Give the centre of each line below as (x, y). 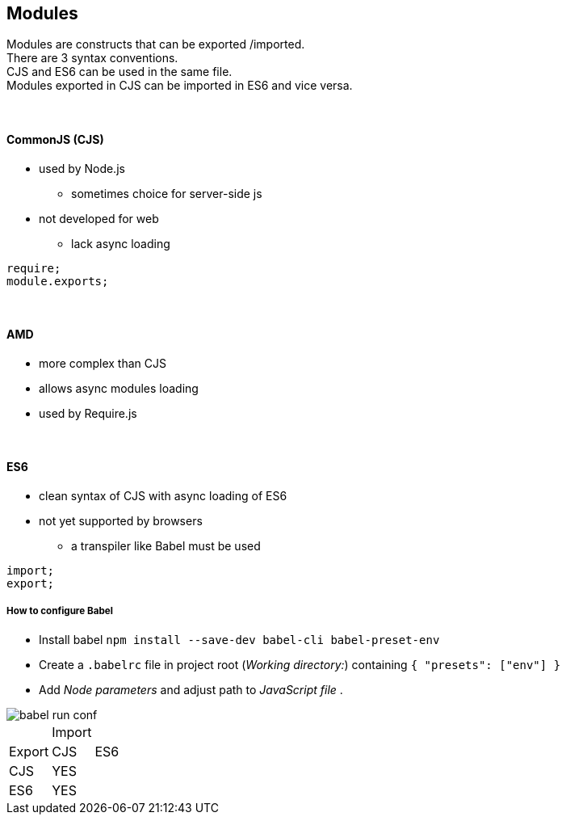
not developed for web (99, 218)
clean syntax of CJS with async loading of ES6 (163, 496)
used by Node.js (82, 168)
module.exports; (58, 281)
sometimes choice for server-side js (167, 193)
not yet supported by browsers (121, 521)
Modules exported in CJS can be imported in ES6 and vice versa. (180, 86)
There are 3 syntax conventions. (92, 58)
